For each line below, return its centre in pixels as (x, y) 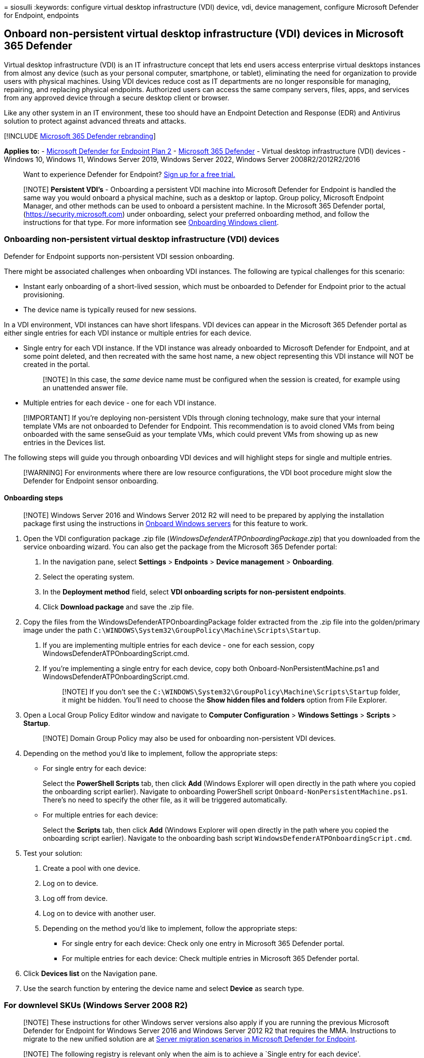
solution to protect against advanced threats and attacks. (95, 121)
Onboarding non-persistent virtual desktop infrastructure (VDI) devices (142, 239)
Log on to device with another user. (99, 913)
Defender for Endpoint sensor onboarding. (91, 481)
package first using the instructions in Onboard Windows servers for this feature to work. (166, 523)
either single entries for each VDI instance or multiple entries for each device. (128, 333)
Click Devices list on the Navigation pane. (90, 973)
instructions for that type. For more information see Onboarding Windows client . (151, 222)
